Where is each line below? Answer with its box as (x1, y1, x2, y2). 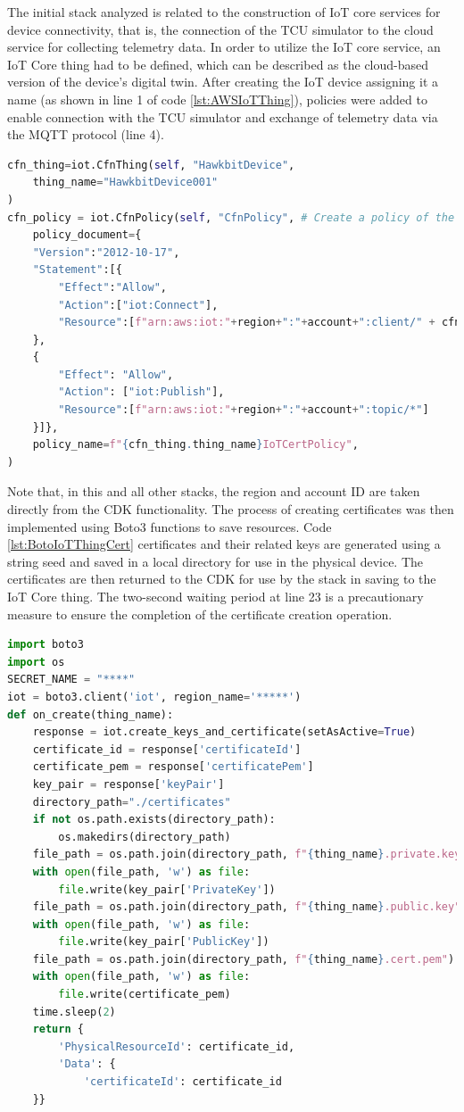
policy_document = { (32, 228, 142, 242)
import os (7, 655, 65, 668)
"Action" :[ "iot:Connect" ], (58, 298, 219, 311)
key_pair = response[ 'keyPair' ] (32, 777, 225, 791)
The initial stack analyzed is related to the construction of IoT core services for (7, 3, 441, 21)
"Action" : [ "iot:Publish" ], (58, 386, 225, 399)
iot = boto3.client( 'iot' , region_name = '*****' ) (7, 690, 302, 703)
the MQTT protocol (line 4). (7, 125, 164, 144)
